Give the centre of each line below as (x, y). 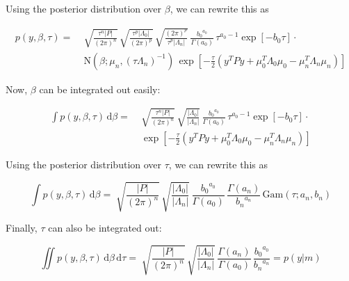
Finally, (22, 228)
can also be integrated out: (105, 228)
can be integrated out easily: (100, 89)
